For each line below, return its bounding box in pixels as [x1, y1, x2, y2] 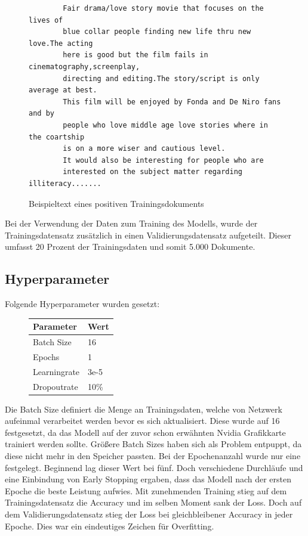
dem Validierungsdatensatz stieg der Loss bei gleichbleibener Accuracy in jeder [5, 507, 293, 520]
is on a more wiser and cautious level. [63, 144, 226, 153]
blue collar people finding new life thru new [63, 27, 251, 36]
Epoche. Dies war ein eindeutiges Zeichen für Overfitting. [5, 519, 214, 532]
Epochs [33, 350, 60, 363]
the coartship [29, 132, 85, 141]
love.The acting [29, 39, 93, 48]
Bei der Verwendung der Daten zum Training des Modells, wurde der [5, 217, 258, 230]
